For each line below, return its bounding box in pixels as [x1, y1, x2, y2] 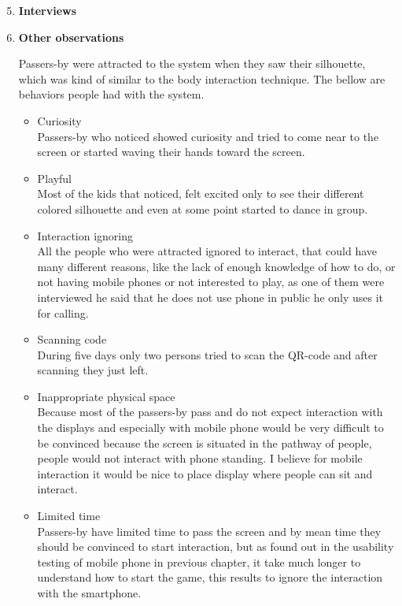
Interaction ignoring [37, 227, 134, 244]
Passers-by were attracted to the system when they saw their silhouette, [18, 55, 366, 72]
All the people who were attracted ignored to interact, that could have [37, 243, 378, 259]
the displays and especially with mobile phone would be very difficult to [37, 419, 384, 436]
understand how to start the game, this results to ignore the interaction [37, 569, 383, 586]
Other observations [18, 28, 124, 45]
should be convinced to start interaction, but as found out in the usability [37, 538, 394, 555]
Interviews [18, 2, 77, 18]
